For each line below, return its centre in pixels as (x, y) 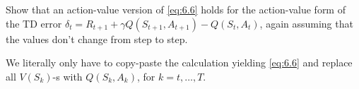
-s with (67, 76)
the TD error (34, 23)
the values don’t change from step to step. (97, 38)
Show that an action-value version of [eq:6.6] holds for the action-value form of (176, 9)
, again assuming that (306, 23)
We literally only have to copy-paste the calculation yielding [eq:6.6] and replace (179, 63)
